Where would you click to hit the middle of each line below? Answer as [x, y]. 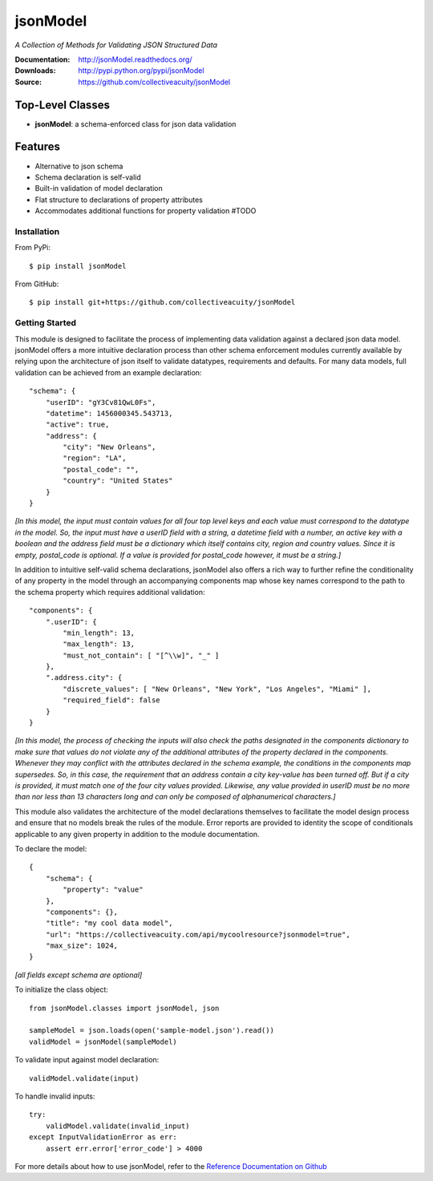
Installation [37, 231]
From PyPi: [33, 248]
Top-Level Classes [62, 105]
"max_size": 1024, [82, 946]
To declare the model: [51, 848]
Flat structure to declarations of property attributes [119, 200]
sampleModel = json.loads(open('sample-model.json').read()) [152, 1031]
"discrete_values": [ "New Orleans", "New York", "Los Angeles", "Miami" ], [217, 689]
